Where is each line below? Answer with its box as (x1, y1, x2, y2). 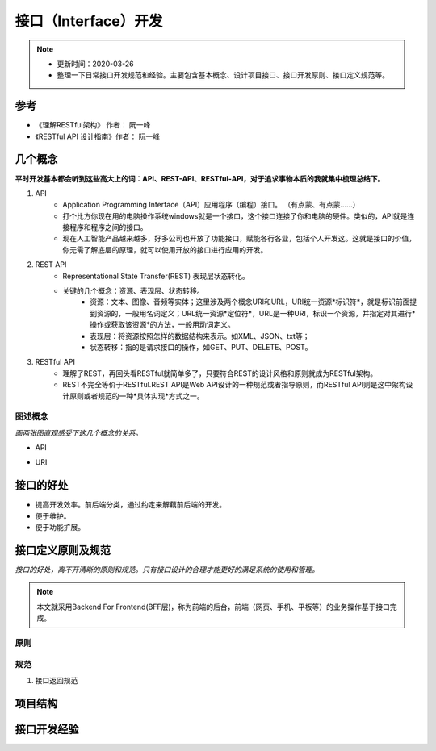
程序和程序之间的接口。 (69, 223, 148, 232)
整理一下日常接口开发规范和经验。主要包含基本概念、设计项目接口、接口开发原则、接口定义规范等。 (57, 70, 389, 80)
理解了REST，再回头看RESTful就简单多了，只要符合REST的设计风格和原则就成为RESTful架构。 (62, 368, 378, 378)
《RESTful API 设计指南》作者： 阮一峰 (35, 131, 161, 141)
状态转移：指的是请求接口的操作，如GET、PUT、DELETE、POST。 (90, 343, 312, 352)
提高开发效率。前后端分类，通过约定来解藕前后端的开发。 (35, 500, 226, 510)
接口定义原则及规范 (15, 543, 111, 557)
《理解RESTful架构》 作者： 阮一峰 (35, 120, 151, 130)
